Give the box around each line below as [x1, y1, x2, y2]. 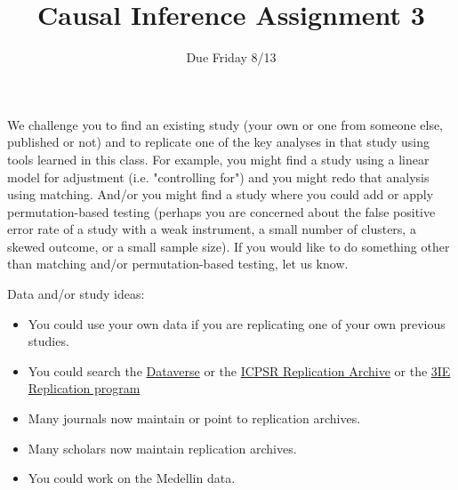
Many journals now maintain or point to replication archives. [28, 409, 361, 428]
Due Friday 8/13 [186, 48, 277, 67]
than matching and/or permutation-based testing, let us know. [7, 254, 349, 273]
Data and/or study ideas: [7, 285, 145, 303]
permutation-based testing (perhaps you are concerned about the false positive [7, 202, 436, 221]
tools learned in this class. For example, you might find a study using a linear [7, 149, 430, 168]
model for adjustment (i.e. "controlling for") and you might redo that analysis [7, 167, 430, 186]
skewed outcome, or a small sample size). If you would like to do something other [7, 237, 450, 255]
